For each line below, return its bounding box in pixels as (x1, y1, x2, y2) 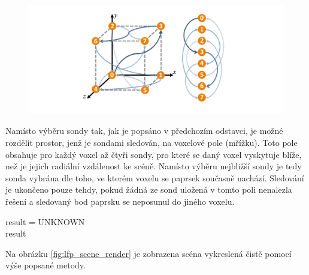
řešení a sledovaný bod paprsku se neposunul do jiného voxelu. (5, 195, 235, 207)
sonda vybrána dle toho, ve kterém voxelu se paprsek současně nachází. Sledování (5, 171, 304, 184)
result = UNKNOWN (5, 215, 85, 228)
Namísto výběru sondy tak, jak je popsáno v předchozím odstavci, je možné (5, 124, 283, 137)
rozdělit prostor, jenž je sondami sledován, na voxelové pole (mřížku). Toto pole (5, 136, 298, 148)
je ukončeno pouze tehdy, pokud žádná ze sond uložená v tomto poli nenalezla (5, 183, 292, 196)
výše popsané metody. (5, 259, 86, 271)
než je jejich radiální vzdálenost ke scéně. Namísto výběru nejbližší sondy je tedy (5, 160, 302, 172)
